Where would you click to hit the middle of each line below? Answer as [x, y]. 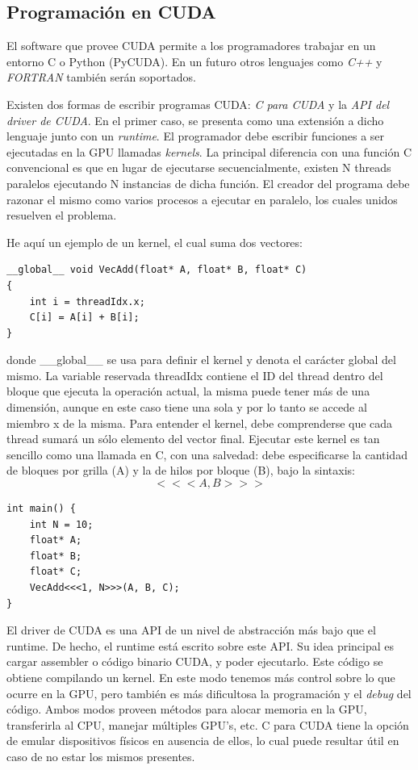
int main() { [41, 509]
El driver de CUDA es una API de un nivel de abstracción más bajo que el [191, 630]
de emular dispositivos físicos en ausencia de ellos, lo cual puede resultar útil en [203, 741]
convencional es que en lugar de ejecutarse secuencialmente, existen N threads [199, 167]
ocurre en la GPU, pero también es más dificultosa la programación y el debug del [209, 693]
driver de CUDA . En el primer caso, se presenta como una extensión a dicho [195, 120]
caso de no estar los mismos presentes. [101, 756]
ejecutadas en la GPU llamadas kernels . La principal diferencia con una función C [209, 151]
